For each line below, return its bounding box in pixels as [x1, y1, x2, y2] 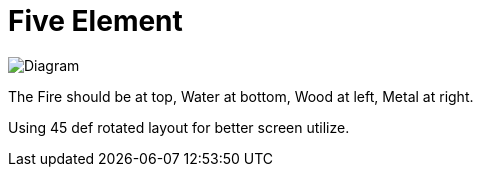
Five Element [8, 4, 183, 38]
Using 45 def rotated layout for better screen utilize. [8, 118, 350, 136]
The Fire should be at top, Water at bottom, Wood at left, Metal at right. [8, 87, 474, 105]
